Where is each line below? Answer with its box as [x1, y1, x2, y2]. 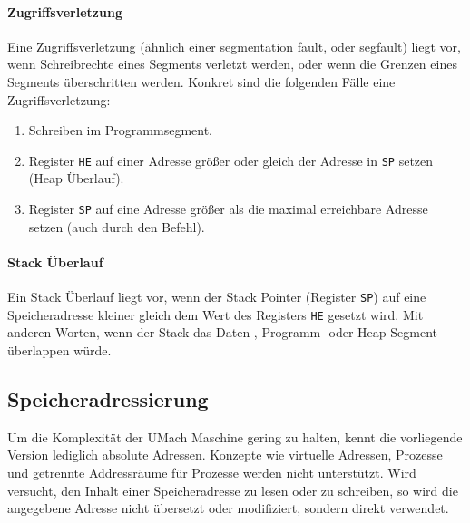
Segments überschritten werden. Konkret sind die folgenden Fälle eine [7, 72, 396, 91]
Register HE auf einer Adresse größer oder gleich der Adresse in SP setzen [28, 150, 434, 169]
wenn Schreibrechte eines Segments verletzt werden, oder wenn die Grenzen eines [7, 54, 457, 73]
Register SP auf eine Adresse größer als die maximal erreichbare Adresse [28, 199, 428, 218]
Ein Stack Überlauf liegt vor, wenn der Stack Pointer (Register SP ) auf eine [7, 287, 426, 306]
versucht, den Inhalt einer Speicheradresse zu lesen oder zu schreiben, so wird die [7, 480, 458, 499]
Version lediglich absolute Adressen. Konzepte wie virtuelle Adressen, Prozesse [7, 445, 443, 464]
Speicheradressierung [7, 384, 209, 412]
